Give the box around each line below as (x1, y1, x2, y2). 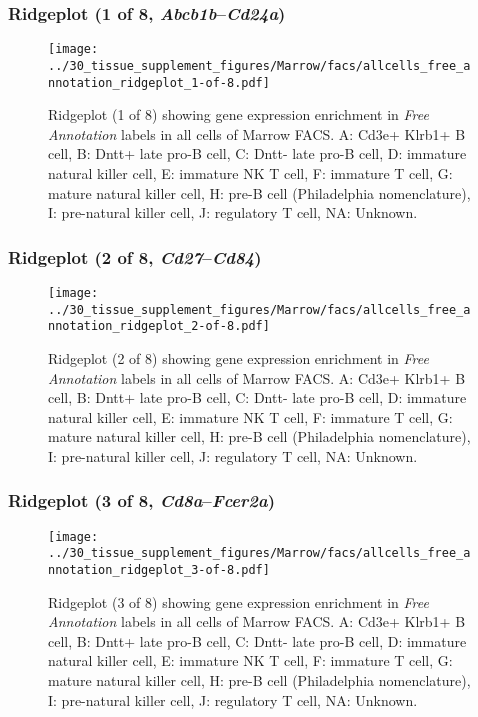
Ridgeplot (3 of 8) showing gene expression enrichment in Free (48, 591, 429, 612)
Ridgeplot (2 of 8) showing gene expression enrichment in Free (48, 347, 429, 368)
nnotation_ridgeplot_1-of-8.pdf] (48, 75, 270, 90)
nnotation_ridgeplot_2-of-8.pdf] (48, 319, 270, 334)
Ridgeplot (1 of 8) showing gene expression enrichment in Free (48, 104, 429, 125)
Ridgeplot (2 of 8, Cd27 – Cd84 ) (8, 244, 262, 269)
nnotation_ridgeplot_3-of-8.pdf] (48, 563, 270, 578)
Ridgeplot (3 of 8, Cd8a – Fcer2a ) (8, 488, 275, 513)
